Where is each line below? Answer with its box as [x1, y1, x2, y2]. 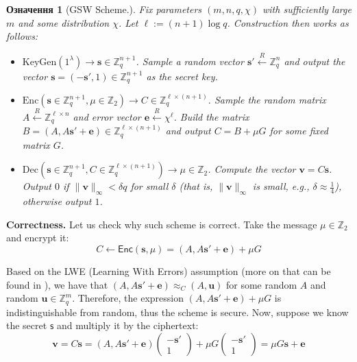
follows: [6, 29, 38, 43]
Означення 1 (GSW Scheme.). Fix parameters [6, 2, 202, 16]
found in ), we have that [6, 277, 108, 291]
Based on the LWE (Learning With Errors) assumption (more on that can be [6, 263, 331, 278]
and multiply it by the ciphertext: [56, 318, 199, 333]
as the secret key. [146, 69, 218, 83]
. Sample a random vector [136, 53, 244, 68]
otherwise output [22, 194, 92, 208]
